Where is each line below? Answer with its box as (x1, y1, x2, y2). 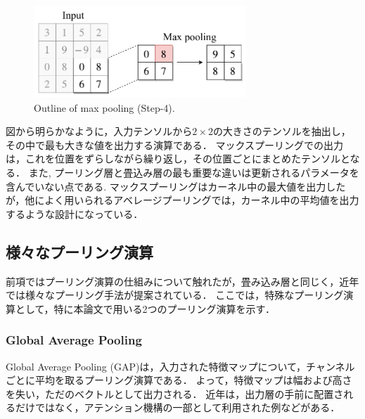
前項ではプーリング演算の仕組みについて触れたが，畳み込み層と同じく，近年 (6, 273, 359, 288)
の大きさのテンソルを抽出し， (212, 124, 351, 138)
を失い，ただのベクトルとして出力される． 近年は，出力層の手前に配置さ (6, 386, 344, 401)
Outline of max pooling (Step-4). (34, 100, 175, 115)
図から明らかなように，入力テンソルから (6, 124, 193, 138)
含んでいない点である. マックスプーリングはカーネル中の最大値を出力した (6, 179, 346, 193)
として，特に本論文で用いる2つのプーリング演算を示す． (15, 301, 276, 316)
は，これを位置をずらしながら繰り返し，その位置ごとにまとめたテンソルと (6, 151, 350, 166)
